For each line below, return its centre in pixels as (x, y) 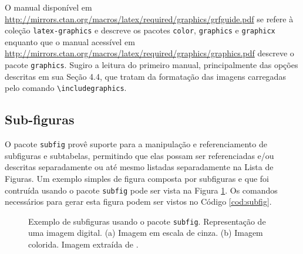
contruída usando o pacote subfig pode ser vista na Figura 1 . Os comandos (141, 190)
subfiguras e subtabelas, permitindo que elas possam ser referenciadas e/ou (139, 155)
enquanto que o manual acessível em (70, 41)
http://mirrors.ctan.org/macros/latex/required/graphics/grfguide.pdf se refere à (149, 18)
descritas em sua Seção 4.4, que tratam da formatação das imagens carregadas (145, 76)
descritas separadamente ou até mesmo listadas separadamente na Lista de (139, 167)
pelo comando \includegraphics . (66, 88)
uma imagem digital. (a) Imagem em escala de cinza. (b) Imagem (146, 233)
